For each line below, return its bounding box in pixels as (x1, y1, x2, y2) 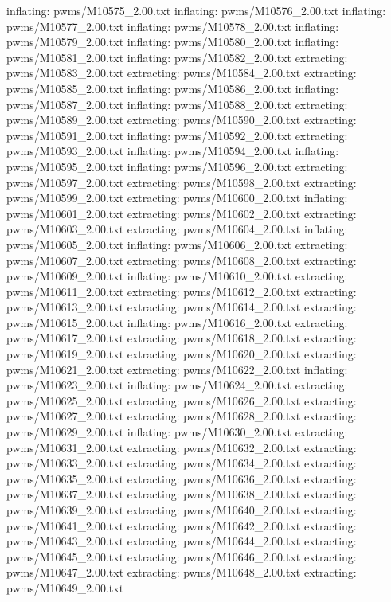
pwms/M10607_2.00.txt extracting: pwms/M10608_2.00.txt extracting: (6, 252, 357, 268)
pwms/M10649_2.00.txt (6, 579, 124, 596)
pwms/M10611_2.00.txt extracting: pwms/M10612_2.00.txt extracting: (6, 283, 357, 299)
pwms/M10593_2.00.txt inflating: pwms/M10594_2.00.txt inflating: (6, 143, 339, 159)
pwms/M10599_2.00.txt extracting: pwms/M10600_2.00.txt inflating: (6, 190, 348, 206)
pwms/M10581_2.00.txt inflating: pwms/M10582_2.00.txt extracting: (6, 49, 348, 65)
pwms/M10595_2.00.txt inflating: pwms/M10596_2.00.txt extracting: (6, 158, 348, 174)
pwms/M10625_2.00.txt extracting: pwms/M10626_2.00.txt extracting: (6, 392, 357, 408)
